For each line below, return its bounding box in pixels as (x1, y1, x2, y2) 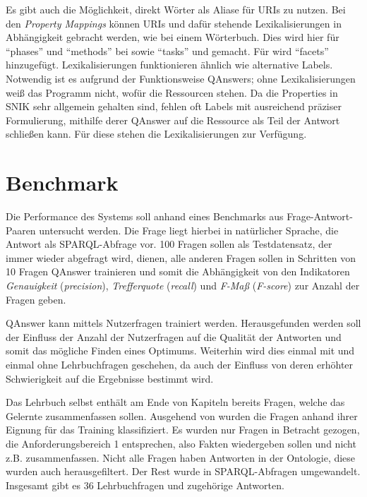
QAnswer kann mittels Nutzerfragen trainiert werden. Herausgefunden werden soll (6, 316, 361, 330)
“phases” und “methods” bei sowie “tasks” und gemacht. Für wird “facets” (6, 43, 329, 58)
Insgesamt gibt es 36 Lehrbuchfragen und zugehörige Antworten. (6, 477, 284, 492)
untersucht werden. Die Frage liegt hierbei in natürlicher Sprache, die (39, 222, 339, 237)
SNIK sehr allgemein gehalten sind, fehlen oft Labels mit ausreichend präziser (6, 99, 342, 114)
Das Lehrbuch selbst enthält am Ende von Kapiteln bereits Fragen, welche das (6, 395, 345, 409)
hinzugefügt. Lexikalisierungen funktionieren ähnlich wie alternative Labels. (6, 57, 333, 72)
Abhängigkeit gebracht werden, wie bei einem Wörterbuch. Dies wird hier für (6, 30, 339, 44)
